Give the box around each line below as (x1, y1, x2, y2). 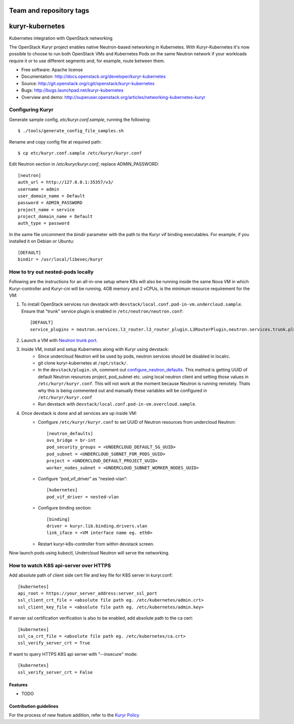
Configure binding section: (38, 505, 92, 511)
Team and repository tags (9, 6, 89, 15)
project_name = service (18, 207, 75, 213)
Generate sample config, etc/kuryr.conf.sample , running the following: (9, 117, 151, 122)
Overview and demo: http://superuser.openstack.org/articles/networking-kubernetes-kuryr (21, 94, 206, 100)
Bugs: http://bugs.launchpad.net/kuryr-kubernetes (21, 87, 123, 93)
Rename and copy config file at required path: (9, 139, 102, 145)
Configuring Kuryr (9, 106, 54, 113)
